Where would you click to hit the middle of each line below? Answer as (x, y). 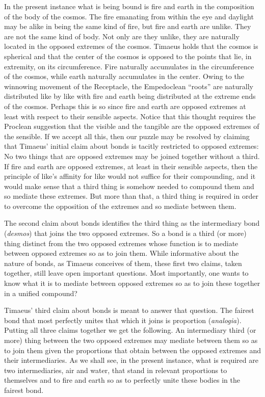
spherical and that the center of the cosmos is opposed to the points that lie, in (128, 56)
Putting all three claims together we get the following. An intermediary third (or (130, 330)
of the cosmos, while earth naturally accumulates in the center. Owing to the (124, 76)
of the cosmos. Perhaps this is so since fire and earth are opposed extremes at (125, 106)
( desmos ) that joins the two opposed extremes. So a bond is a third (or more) (125, 233)
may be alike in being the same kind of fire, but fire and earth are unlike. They (128, 26)
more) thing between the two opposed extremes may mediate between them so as (131, 340)
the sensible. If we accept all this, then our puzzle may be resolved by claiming (127, 136)
